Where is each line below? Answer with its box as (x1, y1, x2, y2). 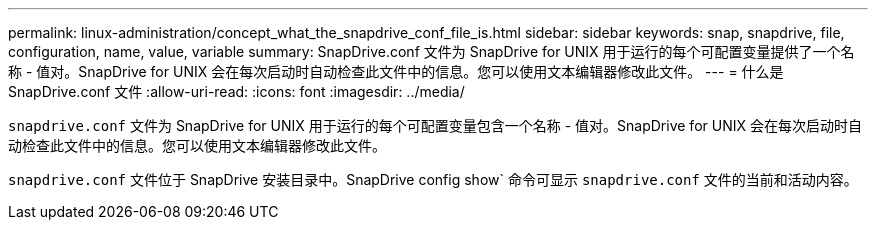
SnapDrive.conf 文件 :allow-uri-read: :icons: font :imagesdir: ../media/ (8, 83, 465, 100)
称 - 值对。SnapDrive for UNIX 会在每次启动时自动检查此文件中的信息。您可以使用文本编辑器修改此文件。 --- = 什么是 (8, 63, 784, 80)
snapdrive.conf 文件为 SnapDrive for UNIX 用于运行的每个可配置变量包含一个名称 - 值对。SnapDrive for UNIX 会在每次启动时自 (8, 117, 862, 134)
